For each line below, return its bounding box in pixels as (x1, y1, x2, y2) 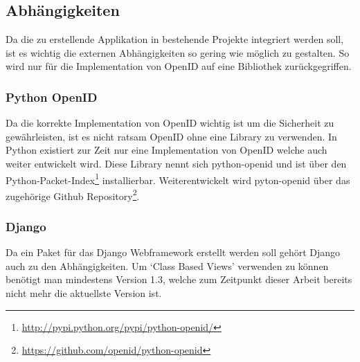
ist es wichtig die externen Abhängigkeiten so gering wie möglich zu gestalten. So (6, 45, 350, 60)
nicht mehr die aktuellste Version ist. (6, 286, 162, 300)
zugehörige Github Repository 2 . (6, 186, 140, 203)
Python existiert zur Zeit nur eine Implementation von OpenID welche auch (6, 143, 327, 157)
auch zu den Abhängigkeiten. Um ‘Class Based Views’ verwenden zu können (6, 258, 329, 273)
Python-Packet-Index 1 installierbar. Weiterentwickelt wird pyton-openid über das (6, 170, 350, 187)
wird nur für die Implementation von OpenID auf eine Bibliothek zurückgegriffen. (6, 59, 352, 73)
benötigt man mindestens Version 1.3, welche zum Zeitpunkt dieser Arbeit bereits (6, 272, 352, 287)
